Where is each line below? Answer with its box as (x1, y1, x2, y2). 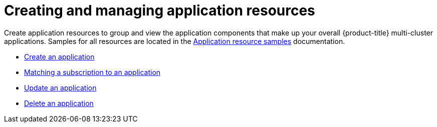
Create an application (24, 52, 95, 61)
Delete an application (24, 98, 94, 107)
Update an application (24, 83, 97, 92)
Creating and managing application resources (4, 2, 315, 19)
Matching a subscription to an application (24, 67, 161, 76)
